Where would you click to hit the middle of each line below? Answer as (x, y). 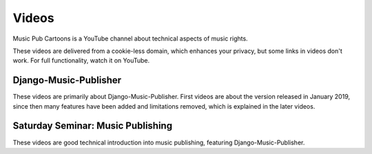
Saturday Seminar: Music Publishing (92, 126)
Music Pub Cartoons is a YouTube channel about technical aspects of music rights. (130, 38)
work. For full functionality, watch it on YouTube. (81, 60)
